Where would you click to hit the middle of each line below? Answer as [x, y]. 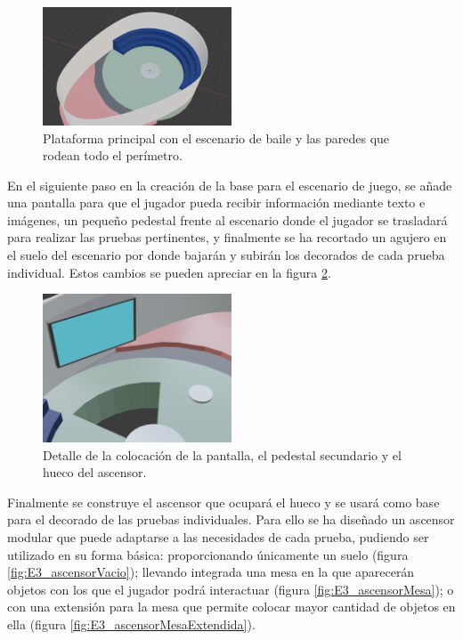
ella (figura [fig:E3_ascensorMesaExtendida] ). [131, 624]
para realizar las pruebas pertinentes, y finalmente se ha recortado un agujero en [227, 237]
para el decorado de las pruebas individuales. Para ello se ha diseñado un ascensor [231, 519]
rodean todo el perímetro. [113, 155]
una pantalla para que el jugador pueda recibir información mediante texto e [216, 203]
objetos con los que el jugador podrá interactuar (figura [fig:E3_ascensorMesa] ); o [231, 589]
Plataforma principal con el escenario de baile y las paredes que [216, 138]
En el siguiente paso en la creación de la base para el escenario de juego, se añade [230, 185]
